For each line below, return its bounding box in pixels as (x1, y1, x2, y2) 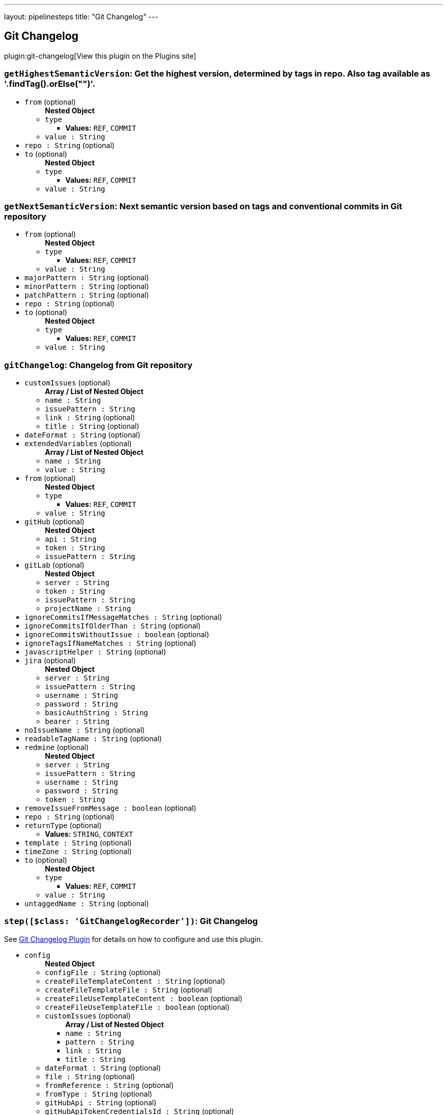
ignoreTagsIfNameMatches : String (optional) (24, 639, 196, 648)
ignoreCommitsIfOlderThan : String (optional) (24, 621, 201, 631)
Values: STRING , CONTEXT (45, 830, 133, 839)
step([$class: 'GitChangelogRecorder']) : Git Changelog (4, 916, 258, 927)
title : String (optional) (45, 422, 139, 431)
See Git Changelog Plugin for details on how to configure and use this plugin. (4, 934, 263, 943)
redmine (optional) (24, 743, 89, 752)
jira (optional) (24, 656, 76, 665)
